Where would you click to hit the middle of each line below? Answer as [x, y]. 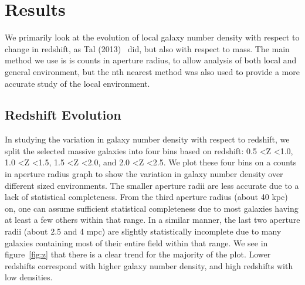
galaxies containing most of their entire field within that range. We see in [136, 242]
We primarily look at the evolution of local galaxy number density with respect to [152, 37]
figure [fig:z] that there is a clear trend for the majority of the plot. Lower [138, 254]
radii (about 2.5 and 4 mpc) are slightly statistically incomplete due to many [143, 231]
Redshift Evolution [63, 115]
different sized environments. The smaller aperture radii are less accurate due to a [152, 185]
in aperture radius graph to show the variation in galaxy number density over [144, 174]
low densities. [29, 277]
